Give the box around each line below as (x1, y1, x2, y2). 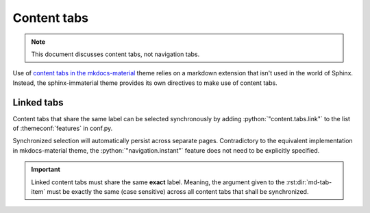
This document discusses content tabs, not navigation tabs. (31, 50, 200, 58)
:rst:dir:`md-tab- (286, 178, 332, 186)
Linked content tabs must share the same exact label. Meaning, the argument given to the (31, 178, 285, 186)
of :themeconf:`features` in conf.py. (12, 124, 113, 133)
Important (31, 165, 61, 174)
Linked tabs (12, 97, 64, 108)
